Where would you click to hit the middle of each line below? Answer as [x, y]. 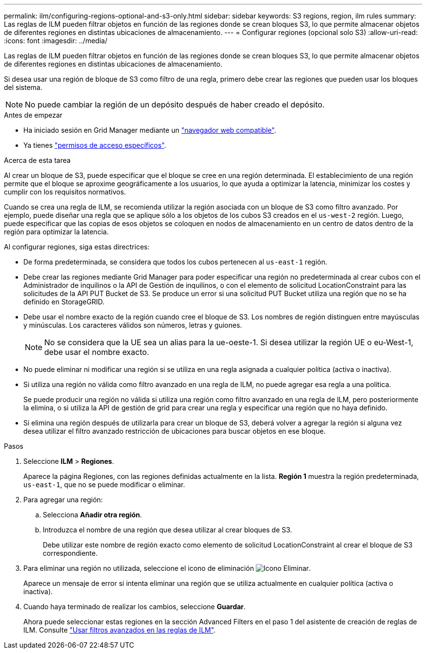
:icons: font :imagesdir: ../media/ [56, 41]
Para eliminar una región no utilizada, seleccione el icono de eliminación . [167, 568]
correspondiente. [70, 553]
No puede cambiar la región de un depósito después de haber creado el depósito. [175, 105]
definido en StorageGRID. [64, 302]
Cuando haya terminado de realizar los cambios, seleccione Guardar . [135, 607]
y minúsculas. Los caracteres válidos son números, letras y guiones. [133, 325]
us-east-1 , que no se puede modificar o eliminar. [104, 485]
